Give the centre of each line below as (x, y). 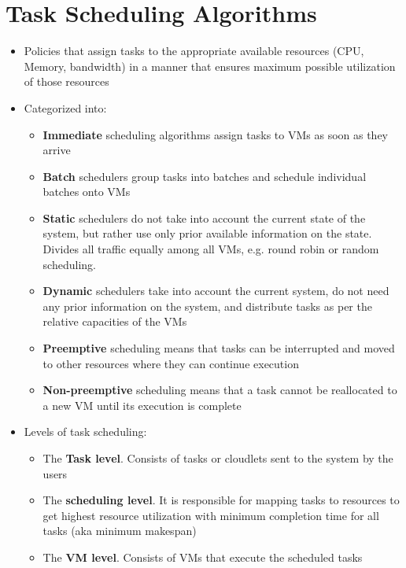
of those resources (66, 81)
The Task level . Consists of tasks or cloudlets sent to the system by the (218, 458)
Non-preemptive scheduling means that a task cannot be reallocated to (220, 390)
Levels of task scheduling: (85, 432)
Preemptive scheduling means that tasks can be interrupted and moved (219, 348)
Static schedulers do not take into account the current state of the (204, 218)
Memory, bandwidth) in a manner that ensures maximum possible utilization (210, 66)
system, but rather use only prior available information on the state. (207, 233)
